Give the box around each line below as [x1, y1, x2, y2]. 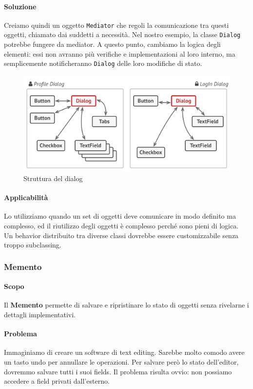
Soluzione [4, 1, 37, 11]
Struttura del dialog [23, 173, 83, 184]
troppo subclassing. [4, 240, 61, 250]
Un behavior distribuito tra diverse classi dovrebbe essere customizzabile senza [4, 230, 239, 240]
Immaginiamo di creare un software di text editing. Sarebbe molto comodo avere [4, 347, 245, 357]
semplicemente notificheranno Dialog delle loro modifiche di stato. [4, 58, 202, 68]
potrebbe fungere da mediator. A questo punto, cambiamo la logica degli [4, 39, 221, 49]
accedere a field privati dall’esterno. [4, 376, 110, 386]
